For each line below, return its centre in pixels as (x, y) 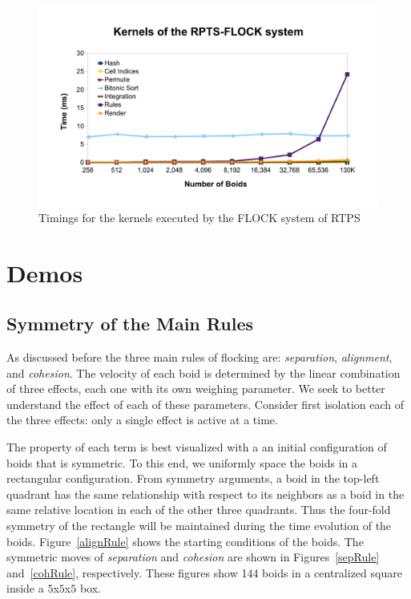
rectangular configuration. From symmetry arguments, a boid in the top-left (193, 478)
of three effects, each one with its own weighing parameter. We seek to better (196, 389)
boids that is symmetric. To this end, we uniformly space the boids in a (182, 462)
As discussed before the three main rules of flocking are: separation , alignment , (199, 357)
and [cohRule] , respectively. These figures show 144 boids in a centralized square (204, 572)
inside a (25, 588)
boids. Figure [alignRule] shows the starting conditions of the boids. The (185, 541)
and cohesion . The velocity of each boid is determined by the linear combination (203, 372)
